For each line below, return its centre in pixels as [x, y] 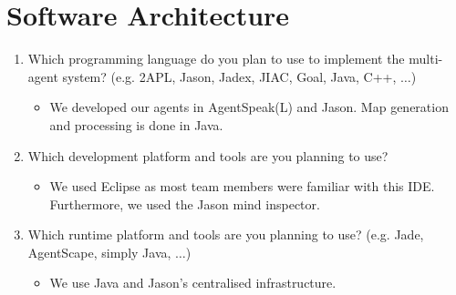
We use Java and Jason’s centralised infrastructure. [193, 283]
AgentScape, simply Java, [99, 252]
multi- [426, 59]
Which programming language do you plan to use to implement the [216, 59]
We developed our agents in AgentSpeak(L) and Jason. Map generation [249, 107]
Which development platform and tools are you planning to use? [208, 155]
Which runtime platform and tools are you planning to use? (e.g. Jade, [226, 234]
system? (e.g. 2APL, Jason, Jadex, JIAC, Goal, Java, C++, [229, 76]
